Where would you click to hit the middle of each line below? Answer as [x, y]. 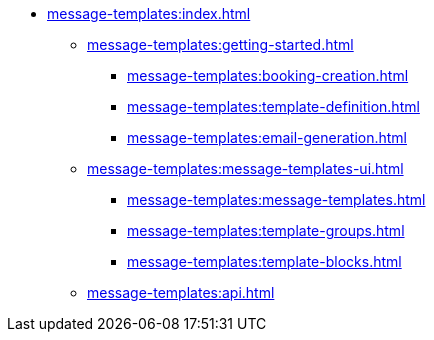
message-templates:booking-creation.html [268, 75]
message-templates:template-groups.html [266, 230]
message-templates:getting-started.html [220, 44]
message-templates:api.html [181, 292]
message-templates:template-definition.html [273, 106]
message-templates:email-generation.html [267, 137]
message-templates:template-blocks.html [264, 261]
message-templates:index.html [149, 13]
